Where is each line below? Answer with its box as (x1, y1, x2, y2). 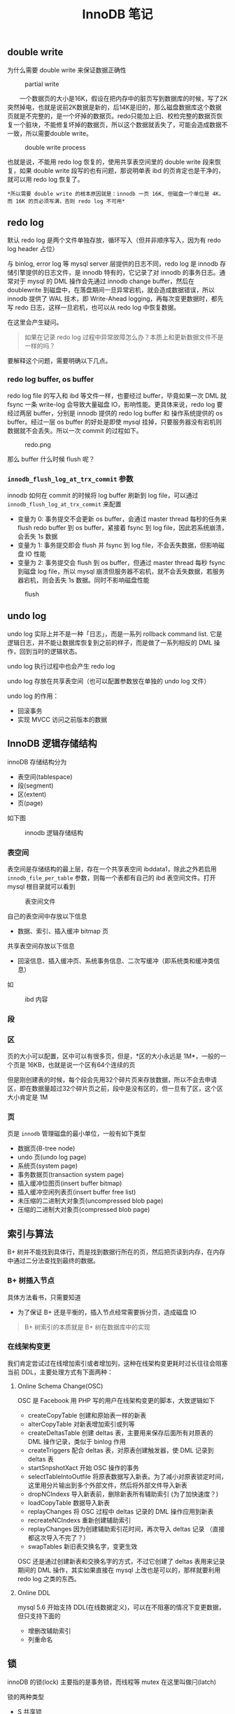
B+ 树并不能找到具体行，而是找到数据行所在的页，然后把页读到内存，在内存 (7, 1248, 226, 1256)
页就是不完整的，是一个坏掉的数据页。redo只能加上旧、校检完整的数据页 (7, 111, 217, 120)
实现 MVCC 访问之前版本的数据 (17, 715, 107, 724)
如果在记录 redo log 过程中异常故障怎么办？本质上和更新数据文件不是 (24, 333, 224, 341)
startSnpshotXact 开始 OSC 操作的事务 (27, 1463, 139, 1472)
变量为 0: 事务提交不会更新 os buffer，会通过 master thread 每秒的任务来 (17, 515, 227, 523)
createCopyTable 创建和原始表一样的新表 (27, 1411, 147, 1420)
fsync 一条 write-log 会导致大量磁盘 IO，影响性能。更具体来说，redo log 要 (7, 400, 223, 408)
